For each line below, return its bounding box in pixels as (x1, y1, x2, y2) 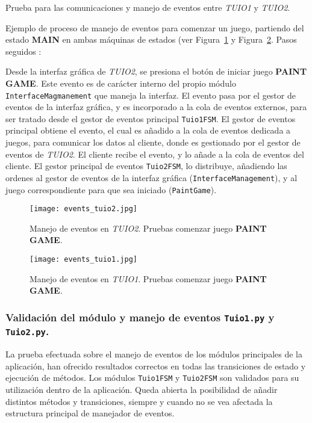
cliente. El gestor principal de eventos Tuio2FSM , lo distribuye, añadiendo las (5, 159, 287, 172)
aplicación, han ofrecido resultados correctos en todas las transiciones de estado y (5, 359, 306, 372)
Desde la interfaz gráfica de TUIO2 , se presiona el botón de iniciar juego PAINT (5, 65, 307, 78)
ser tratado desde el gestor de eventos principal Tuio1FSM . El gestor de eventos (5, 112, 296, 125)
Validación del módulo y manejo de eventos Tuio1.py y (5, 309, 275, 324)
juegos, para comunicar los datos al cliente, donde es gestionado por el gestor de (5, 136, 301, 149)
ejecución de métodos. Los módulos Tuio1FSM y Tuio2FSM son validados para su (5, 371, 299, 384)
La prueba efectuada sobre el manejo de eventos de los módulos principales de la (5, 348, 302, 360)
